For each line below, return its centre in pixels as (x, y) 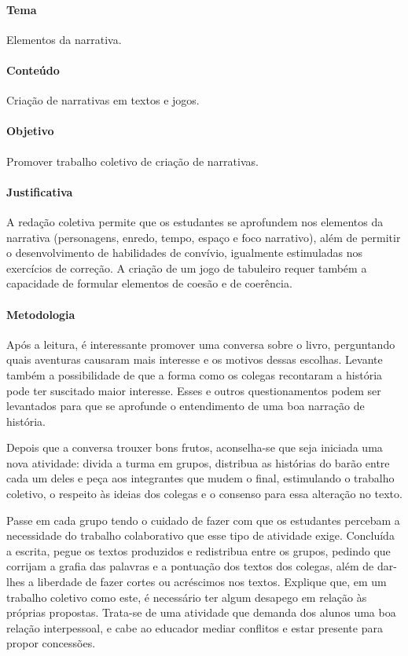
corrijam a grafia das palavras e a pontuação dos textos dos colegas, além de (190, 566)
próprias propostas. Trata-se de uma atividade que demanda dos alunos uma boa (201, 612)
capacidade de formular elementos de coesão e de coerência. (149, 283)
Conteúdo (33, 70)
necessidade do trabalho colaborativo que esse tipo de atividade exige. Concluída (200, 535)
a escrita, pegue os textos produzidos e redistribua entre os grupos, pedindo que (198, 550)
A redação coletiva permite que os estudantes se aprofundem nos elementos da (195, 221)
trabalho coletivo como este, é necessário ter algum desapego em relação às (187, 597)
